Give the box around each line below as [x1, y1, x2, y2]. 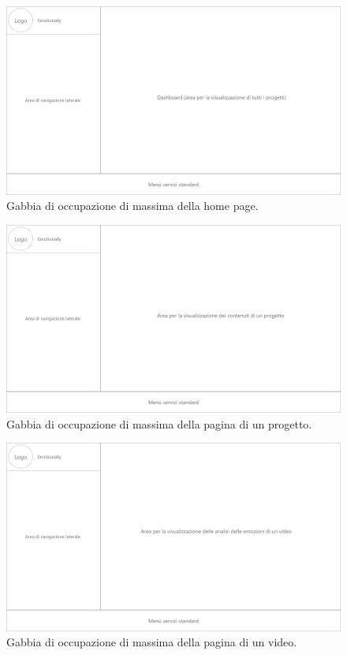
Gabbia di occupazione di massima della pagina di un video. [6, 634, 297, 650]
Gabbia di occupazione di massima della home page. [6, 197, 259, 214]
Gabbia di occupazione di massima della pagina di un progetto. [6, 415, 312, 432]
